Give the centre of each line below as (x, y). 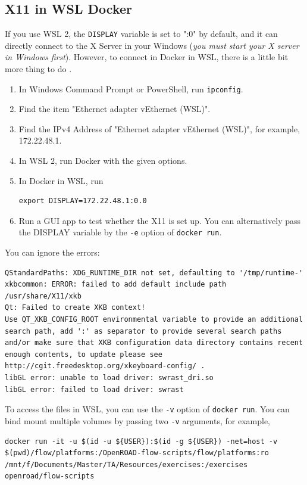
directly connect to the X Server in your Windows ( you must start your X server (152, 45)
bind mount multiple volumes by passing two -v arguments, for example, (137, 420)
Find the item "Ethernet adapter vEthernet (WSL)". (115, 109)
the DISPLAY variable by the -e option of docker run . (120, 232)
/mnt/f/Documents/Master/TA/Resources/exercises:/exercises (126, 464)
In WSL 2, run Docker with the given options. (103, 161)
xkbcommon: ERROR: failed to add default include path (116, 285)
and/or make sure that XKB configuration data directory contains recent (154, 343)
